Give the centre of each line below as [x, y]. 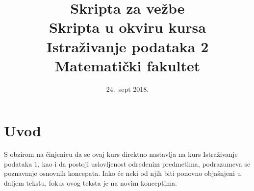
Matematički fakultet [127, 65]
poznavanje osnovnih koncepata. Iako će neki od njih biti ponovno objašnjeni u [123, 173]
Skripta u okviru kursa [127, 27]
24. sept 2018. [127, 89]
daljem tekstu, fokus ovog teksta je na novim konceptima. [90, 183]
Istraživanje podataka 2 [127, 46]
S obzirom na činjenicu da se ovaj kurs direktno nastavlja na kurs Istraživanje [121, 154]
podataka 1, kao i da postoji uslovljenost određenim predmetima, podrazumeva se [127, 163]
